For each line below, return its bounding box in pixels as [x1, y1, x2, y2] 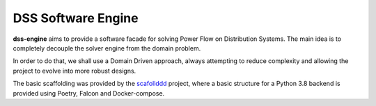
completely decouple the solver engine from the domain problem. [13, 44, 201, 52]
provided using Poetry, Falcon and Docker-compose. [13, 89, 165, 97]
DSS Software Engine [13, 10, 139, 26]
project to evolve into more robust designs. [13, 67, 136, 75]
